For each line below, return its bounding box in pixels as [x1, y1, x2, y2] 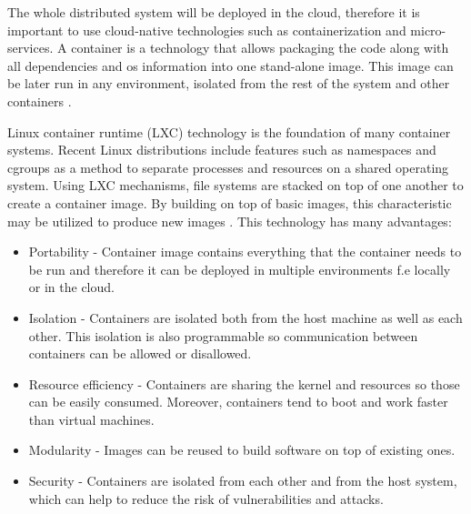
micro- [410, 20, 446, 39]
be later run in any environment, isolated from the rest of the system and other [7, 74, 450, 93]
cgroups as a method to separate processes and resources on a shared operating [7, 157, 449, 176]
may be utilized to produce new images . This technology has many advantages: [7, 211, 452, 230]
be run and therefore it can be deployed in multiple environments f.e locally [28, 259, 451, 278]
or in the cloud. [28, 277, 115, 297]
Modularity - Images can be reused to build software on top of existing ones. [28, 440, 456, 459]
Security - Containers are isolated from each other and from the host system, [28, 471, 457, 490]
